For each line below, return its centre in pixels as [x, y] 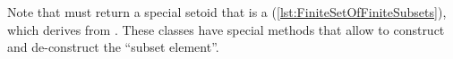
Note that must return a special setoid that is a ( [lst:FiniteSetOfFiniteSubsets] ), [227, 12]
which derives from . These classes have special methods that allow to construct [226, 29]
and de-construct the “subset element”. [113, 47]
